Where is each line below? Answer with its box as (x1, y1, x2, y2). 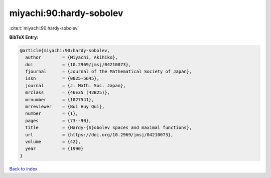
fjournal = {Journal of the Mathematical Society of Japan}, (25, 69, 192, 75)
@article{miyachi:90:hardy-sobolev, (20, 48, 110, 53)
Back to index (9, 165, 38, 171)
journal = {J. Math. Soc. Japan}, (25, 83, 126, 88)
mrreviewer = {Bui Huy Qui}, (25, 104, 105, 110)
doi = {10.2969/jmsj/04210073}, (25, 62, 131, 67)
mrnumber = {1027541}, (25, 97, 94, 102)
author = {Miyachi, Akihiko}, (25, 55, 118, 60)
